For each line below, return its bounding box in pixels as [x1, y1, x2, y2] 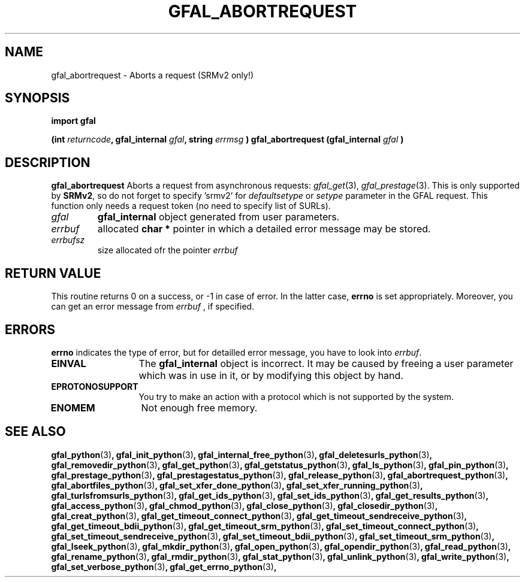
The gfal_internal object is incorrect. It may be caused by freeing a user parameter [138, 357, 514, 369]
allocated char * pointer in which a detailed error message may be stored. [97, 223, 431, 235]
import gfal [51, 116, 96, 126]
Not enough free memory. [141, 401, 258, 414]
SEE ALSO [5, 424, 66, 439]
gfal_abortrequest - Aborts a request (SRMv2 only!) [51, 69, 254, 80]
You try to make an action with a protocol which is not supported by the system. [138, 391, 454, 402]
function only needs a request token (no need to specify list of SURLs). [51, 201, 331, 211]
